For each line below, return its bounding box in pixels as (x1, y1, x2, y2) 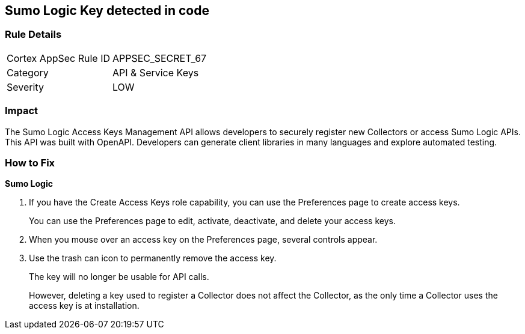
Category (7, 66, 49, 79)
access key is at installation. (29, 300, 140, 311)
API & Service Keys (112, 66, 199, 79)
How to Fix (5, 156, 55, 169)
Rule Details (5, 28, 62, 41)
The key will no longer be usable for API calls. (29, 272, 209, 282)
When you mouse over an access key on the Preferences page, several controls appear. (29, 234, 378, 245)
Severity (7, 80, 44, 93)
